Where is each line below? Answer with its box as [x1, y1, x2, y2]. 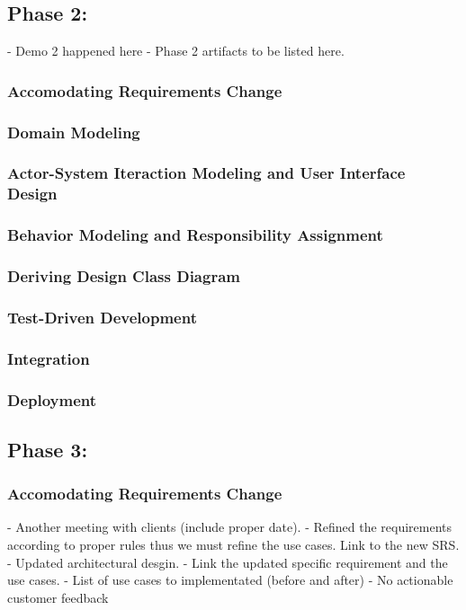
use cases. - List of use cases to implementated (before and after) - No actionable [7, 570, 453, 589]
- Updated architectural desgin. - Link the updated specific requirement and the [7, 553, 448, 571]
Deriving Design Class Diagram [7, 265, 240, 287]
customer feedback [7, 588, 109, 606]
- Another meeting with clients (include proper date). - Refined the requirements [7, 517, 453, 536]
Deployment [7, 388, 97, 411]
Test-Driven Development [7, 305, 197, 328]
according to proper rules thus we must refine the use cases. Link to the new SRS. [7, 535, 460, 554]
